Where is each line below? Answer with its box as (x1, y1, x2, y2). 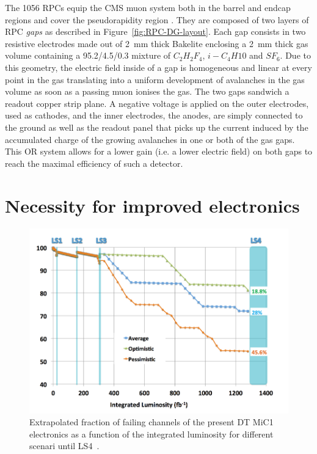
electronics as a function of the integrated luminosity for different (29, 427, 274, 440)
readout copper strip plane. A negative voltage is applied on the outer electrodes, (5, 97, 309, 109)
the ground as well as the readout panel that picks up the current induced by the (5, 120, 308, 133)
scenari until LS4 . (29, 439, 100, 452)
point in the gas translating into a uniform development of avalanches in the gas (5, 73, 305, 86)
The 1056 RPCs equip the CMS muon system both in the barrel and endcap (5, 1, 291, 13)
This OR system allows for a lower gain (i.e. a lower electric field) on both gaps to (5, 145, 313, 158)
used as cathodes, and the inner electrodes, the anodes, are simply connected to (5, 109, 303, 122)
